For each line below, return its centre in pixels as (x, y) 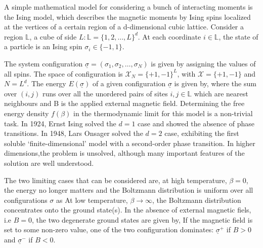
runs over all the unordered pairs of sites (105, 93)
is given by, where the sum (215, 83)
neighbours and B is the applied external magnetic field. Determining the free (124, 103)
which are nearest (221, 93)
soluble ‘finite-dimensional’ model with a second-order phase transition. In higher (130, 143)
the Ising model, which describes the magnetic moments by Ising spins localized (127, 16)
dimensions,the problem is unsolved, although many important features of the (124, 153)
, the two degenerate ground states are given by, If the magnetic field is (142, 219)
